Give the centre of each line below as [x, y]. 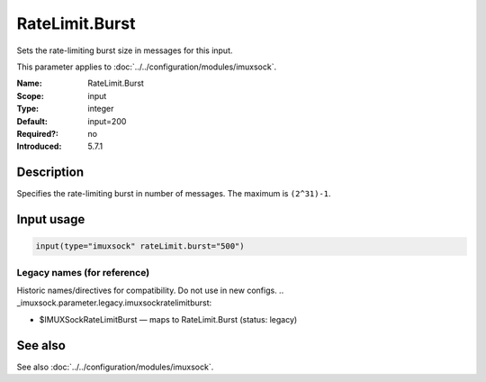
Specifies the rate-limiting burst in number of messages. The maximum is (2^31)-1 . [174, 194]
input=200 [107, 121]
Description [50, 173]
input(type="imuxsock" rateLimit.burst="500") [140, 246]
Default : [32, 121]
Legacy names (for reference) [83, 272]
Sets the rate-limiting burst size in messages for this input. [125, 50]
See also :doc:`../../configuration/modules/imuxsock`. [115, 367]
